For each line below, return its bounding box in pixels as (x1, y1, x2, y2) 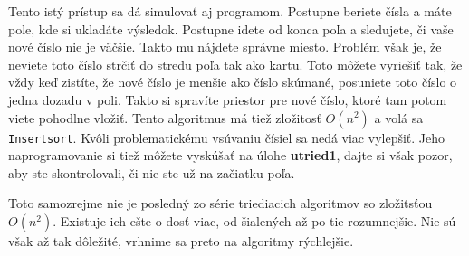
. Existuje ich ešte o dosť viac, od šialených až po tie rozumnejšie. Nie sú (53, 212, 456, 230)
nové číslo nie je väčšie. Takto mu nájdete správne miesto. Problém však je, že (8, 37, 442, 56)
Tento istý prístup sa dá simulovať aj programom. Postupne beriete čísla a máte (8, 2, 452, 20)
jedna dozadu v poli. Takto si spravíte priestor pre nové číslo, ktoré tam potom (8, 90, 447, 109)
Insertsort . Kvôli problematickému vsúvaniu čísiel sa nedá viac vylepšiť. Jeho (8, 128, 445, 147)
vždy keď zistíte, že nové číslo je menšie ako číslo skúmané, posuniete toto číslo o (8, 72, 457, 91)
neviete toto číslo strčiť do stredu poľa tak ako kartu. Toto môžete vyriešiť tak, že (8, 54, 463, 73)
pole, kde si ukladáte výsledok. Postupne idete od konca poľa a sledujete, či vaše (8, 19, 454, 38)
